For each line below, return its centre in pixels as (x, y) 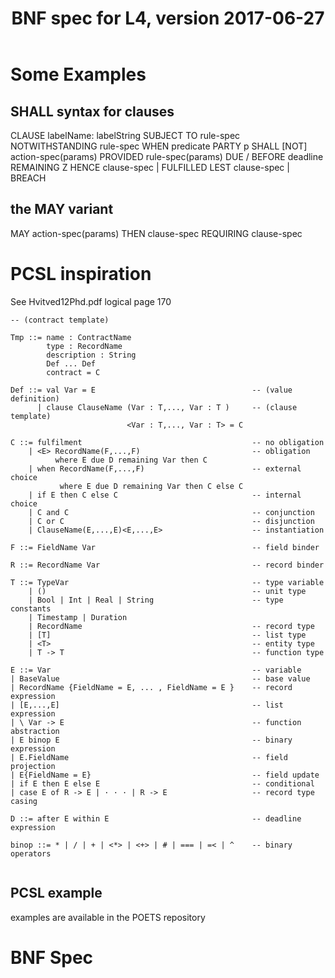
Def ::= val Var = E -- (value (151, 390)
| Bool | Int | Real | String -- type (156, 600)
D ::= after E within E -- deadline (156, 818)
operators (31, 853)
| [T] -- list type (167, 635)
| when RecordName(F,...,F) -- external (165, 468)
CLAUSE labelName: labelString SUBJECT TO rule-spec (125, 135)
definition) (35, 398)
